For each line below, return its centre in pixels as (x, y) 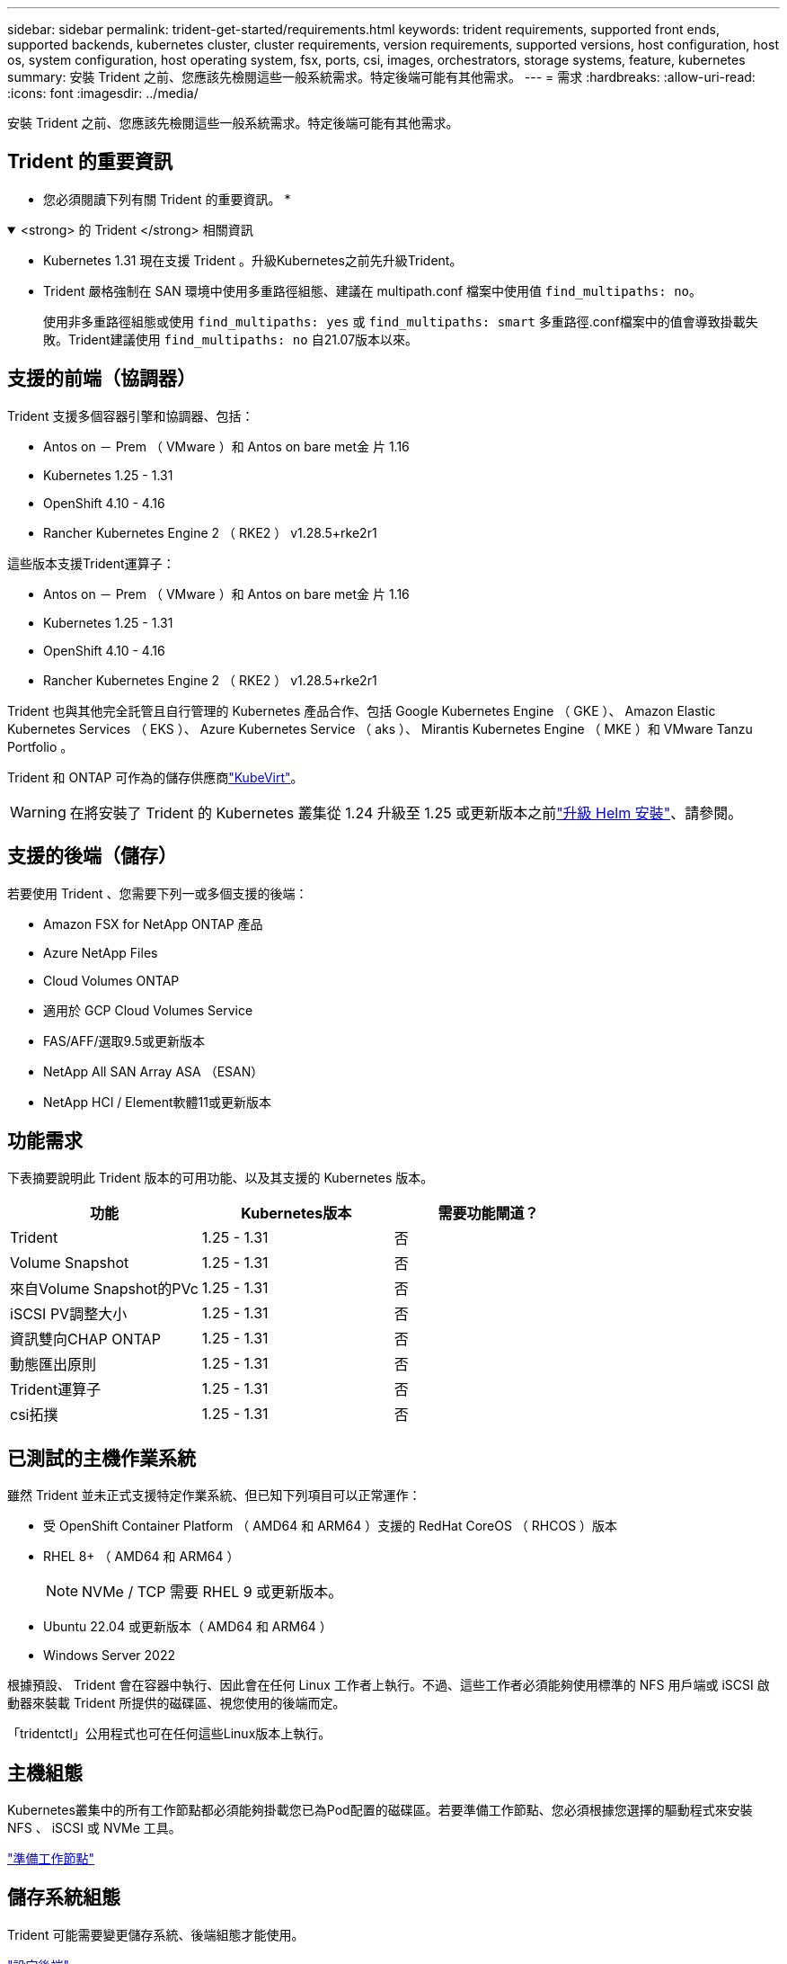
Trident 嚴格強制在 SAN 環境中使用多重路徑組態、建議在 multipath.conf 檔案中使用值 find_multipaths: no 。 (373, 290)
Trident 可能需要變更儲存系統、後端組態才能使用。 (156, 1934)
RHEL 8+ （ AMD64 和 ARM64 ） (141, 1557)
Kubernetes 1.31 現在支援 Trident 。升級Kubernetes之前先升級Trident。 (253, 260)
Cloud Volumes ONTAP (111, 980)
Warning (38, 812)
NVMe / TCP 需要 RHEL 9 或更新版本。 (212, 1592)
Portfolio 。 (40, 746)
